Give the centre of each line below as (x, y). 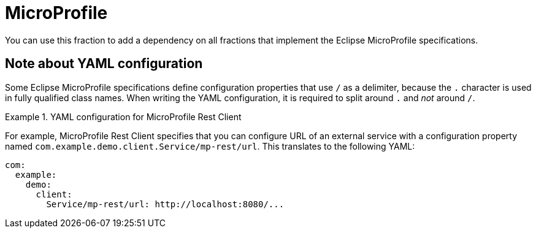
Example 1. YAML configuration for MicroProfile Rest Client (123, 116)
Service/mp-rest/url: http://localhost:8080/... (165, 204)
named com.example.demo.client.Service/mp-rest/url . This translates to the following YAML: (210, 146)
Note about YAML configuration (104, 64)
